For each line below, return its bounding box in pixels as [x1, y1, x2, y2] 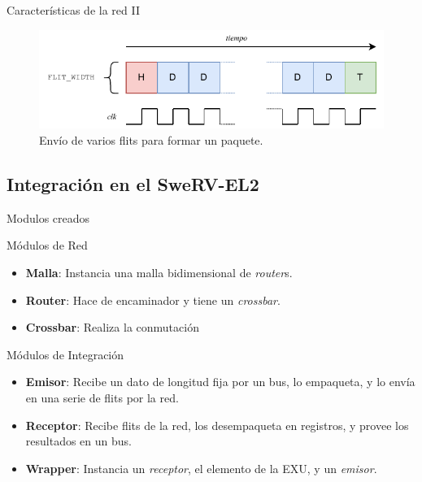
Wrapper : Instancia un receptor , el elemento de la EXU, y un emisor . [25, 459, 377, 476]
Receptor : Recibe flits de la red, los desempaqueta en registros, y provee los [25, 416, 409, 433]
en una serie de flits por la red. [25, 389, 179, 406]
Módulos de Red [7, 237, 88, 254]
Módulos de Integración [7, 345, 124, 363]
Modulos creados [7, 209, 90, 226]
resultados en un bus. [25, 432, 132, 449]
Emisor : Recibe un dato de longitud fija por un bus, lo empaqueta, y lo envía [25, 373, 415, 390]
